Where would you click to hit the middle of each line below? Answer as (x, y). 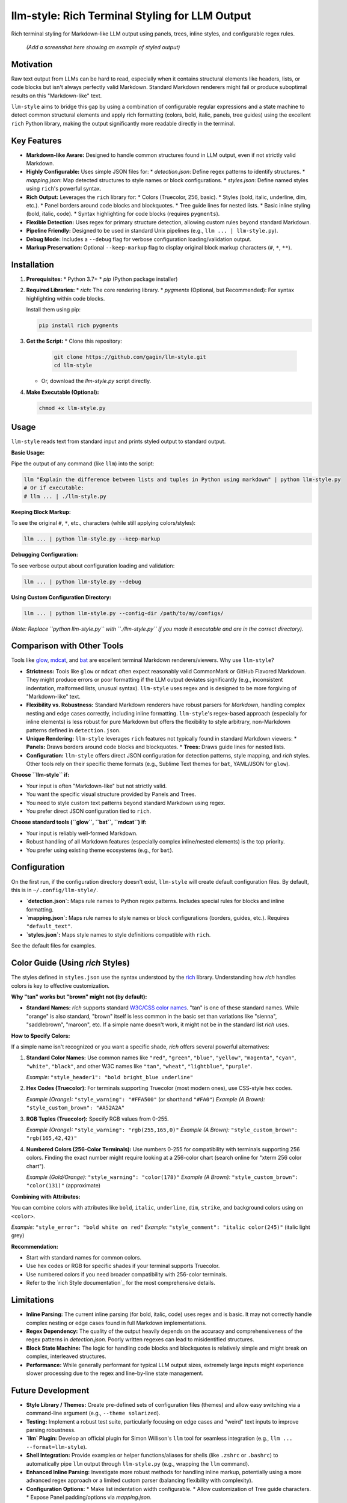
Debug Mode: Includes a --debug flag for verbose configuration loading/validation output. (139, 239)
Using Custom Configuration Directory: (61, 597)
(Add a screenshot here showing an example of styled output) (103, 47)
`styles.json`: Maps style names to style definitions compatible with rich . (118, 934)
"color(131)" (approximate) (63, 1186)
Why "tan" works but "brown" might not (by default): (79, 996)
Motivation (32, 64)
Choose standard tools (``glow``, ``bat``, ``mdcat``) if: (79, 822)
